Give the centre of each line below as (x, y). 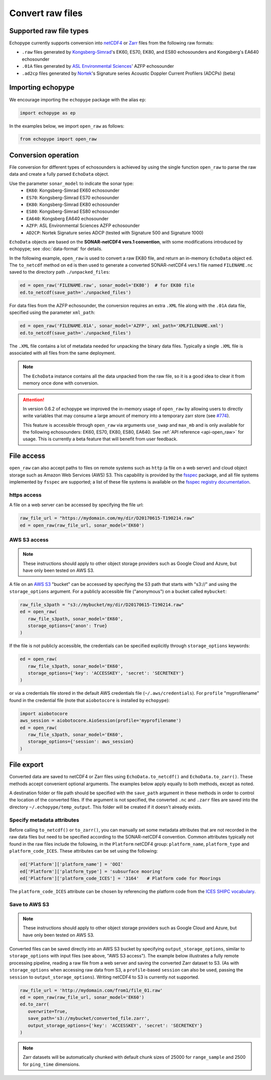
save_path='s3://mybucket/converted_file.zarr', (89, 1018)
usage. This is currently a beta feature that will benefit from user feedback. (100, 439)
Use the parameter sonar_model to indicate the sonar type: (72, 183)
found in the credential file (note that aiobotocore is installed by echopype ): (90, 700)
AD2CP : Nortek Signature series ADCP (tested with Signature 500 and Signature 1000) (115, 232)
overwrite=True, (48, 1011)
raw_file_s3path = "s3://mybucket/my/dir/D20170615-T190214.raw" (102, 605)
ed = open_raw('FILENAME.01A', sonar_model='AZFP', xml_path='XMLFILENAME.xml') (122, 326)
